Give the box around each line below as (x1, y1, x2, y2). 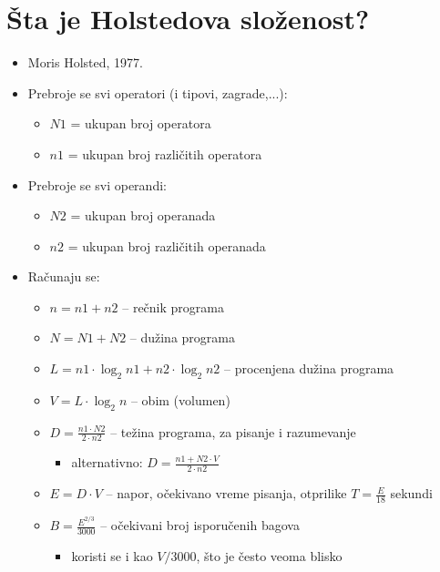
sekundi (390, 484, 433, 503)
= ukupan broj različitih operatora (67, 144, 262, 163)
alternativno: (71, 453, 143, 472)
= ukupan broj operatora (70, 114, 211, 133)
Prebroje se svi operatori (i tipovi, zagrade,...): (27, 83, 288, 102)
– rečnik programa (122, 297, 224, 316)
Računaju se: (27, 267, 100, 286)
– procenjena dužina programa (224, 359, 394, 378)
